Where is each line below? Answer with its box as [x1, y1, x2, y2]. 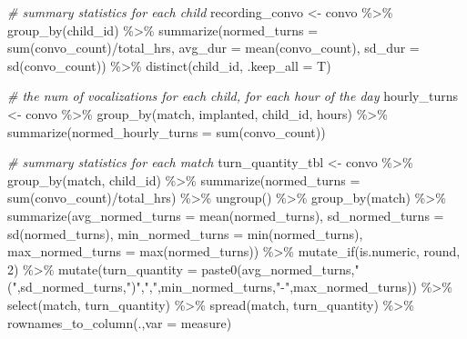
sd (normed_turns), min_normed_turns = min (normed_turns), [7, 224, 363, 243]
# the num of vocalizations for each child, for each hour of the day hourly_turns [7, 86, 459, 105]
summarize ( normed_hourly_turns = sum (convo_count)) [7, 122, 326, 141]
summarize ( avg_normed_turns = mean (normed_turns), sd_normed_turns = [7, 205, 444, 224]
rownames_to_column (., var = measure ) [7, 313, 232, 332]
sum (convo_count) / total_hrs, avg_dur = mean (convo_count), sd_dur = [7, 38, 420, 57]
